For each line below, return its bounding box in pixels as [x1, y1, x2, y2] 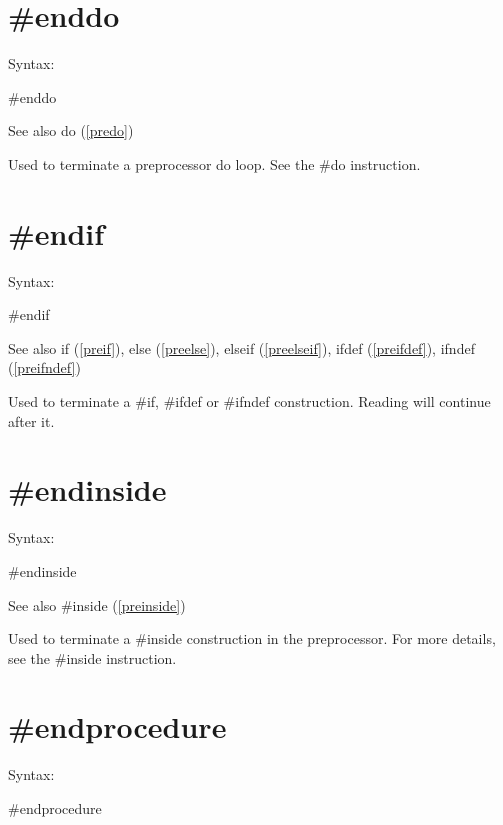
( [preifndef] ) [8, 357, 81, 378]
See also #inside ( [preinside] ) [8, 594, 186, 615]
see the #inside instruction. [8, 647, 177, 668]
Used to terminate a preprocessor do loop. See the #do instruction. [8, 153, 421, 174]
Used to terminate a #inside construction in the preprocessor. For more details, [8, 628, 496, 649]
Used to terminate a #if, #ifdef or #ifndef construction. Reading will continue [8, 391, 491, 411]
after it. [8, 410, 55, 431]
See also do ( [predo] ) [8, 120, 134, 141]
